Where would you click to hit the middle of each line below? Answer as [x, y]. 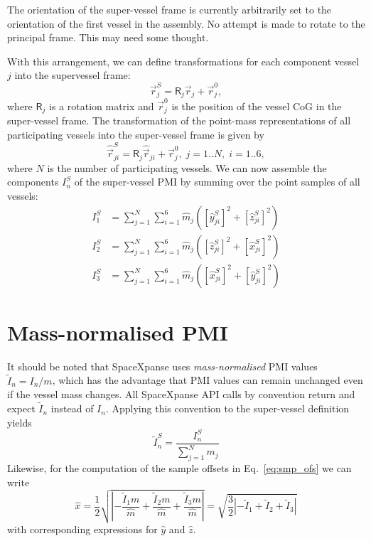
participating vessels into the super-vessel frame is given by [136, 134]
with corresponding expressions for [82, 529]
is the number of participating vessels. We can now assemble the [187, 167]
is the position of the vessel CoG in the [257, 106]
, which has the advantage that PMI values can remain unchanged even [208, 380]
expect [21, 408]
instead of [72, 408]
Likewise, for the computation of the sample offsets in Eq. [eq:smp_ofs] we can [179, 468]
